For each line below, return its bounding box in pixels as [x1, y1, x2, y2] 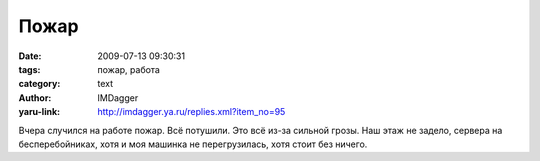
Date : [18, 50, 42, 62]
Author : [18, 91, 52, 104]
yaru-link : [18, 106, 60, 118]
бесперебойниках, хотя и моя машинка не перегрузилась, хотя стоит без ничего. [18, 138, 368, 150]
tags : [18, 63, 41, 75]
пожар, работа [97, 63, 160, 75]
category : [18, 78, 61, 90]
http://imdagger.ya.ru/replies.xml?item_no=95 [97, 106, 286, 118]
